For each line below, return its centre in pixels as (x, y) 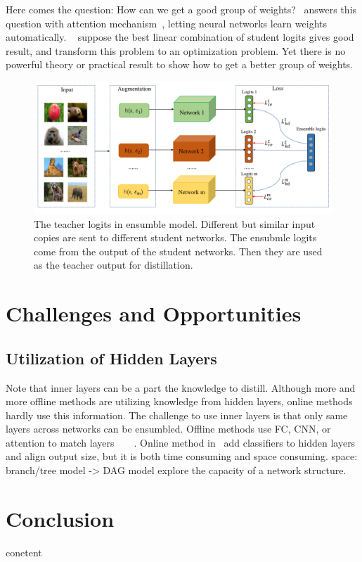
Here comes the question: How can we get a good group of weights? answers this (181, 9)
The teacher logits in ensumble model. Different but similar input (175, 223)
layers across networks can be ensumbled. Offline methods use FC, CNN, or (168, 429)
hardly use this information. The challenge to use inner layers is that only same (177, 415)
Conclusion (60, 518)
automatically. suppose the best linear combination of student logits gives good (180, 37)
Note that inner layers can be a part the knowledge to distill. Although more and (181, 387)
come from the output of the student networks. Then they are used (178, 251)
